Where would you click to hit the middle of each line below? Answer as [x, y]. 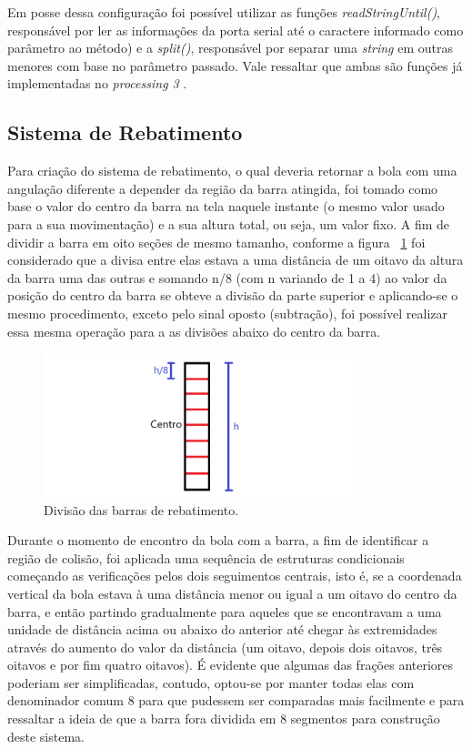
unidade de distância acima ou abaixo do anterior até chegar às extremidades [222, 629]
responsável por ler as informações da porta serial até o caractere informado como [236, 30]
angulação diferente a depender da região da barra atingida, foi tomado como [223, 188]
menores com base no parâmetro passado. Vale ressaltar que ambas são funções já [235, 65]
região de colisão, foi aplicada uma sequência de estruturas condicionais [206, 557]
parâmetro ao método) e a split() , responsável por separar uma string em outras [230, 48]
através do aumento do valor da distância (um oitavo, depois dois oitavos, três [225, 647]
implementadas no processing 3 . [97, 83]
